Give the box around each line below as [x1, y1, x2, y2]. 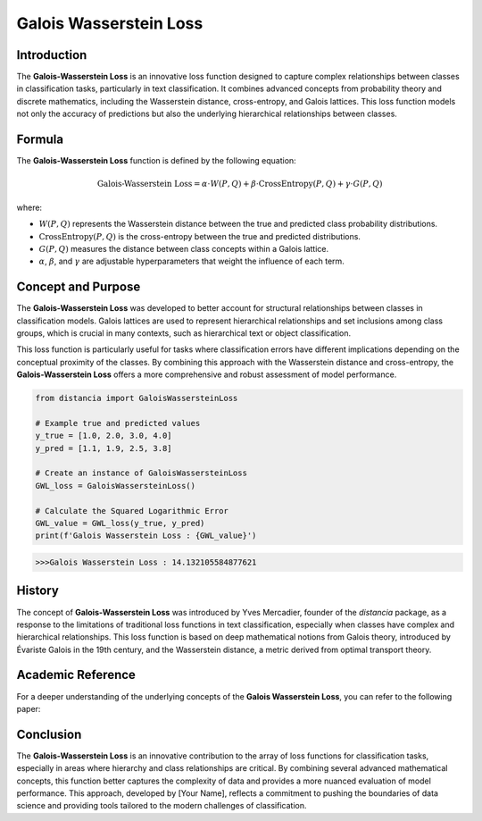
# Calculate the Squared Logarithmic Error [35, 506, 229, 515]
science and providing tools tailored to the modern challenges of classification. [16, 800, 307, 811]
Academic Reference [16, 667, 136, 683]
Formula [16, 132, 64, 147]
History [16, 583, 60, 599]
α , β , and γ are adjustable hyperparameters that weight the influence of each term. [38, 256, 345, 267]
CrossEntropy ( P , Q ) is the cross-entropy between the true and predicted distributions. [38, 230, 361, 241]
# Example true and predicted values [35, 418, 201, 428]
